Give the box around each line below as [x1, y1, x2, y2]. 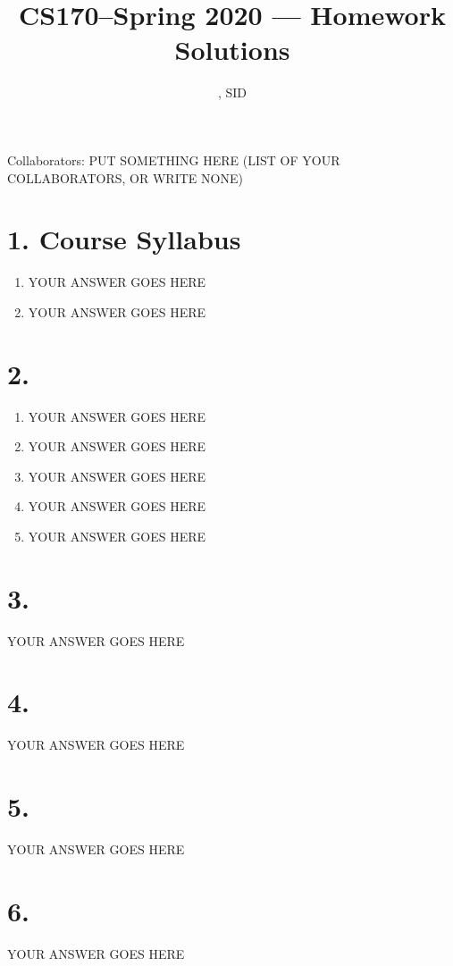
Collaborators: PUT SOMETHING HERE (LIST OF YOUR [7, 150, 340, 169]
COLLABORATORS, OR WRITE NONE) [7, 168, 243, 187]
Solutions [174, 31, 290, 68]
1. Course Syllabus [7, 221, 241, 257]
